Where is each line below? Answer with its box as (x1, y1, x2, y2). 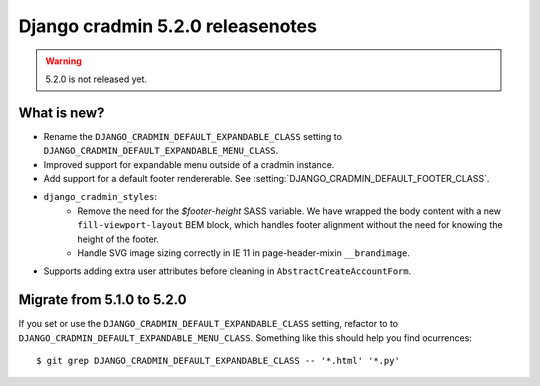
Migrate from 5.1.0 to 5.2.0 (18, 291, 187, 309)
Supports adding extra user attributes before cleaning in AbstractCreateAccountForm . (43, 265, 412, 277)
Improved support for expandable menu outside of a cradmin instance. (43, 158, 335, 170)
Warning (45, 55, 82, 67)
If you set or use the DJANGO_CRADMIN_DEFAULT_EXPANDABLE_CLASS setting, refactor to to (18, 318, 399, 330)
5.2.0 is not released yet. (45, 73, 148, 85)
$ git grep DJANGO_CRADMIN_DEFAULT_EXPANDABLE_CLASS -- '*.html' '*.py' (36, 355, 400, 367)
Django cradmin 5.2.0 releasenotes (18, 15, 317, 37)
